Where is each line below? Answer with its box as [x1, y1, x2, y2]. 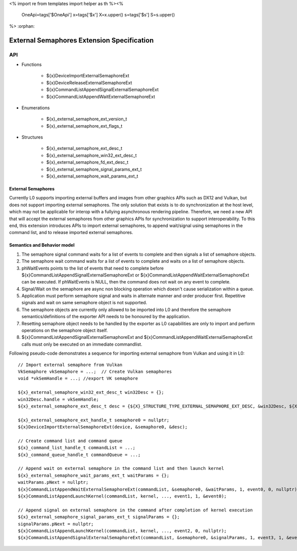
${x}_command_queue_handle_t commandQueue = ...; [18, 452, 141, 458]
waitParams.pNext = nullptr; [18, 480, 89, 485]
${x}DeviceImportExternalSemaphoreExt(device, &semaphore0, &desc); [18, 424, 188, 430]
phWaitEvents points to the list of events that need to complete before [21, 265, 164, 271]
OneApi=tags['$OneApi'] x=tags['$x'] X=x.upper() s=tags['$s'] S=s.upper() [21, 12, 175, 18]
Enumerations [21, 104, 50, 111]
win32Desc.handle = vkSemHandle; [18, 396, 99, 402]
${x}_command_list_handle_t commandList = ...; [18, 445, 136, 451]
